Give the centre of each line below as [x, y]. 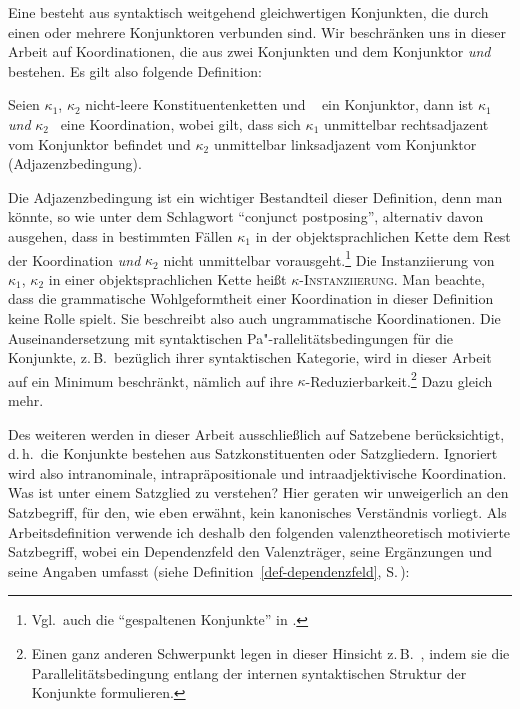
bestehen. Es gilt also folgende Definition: [135, 70]
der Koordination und [74, 259]
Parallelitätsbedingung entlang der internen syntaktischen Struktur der [249, 672]
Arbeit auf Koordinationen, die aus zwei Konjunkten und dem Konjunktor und [249, 51]
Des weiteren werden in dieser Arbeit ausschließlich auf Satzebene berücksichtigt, [256, 433]
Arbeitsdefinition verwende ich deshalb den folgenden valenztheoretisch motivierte [259, 531]
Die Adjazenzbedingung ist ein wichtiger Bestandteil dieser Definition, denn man [255, 196]
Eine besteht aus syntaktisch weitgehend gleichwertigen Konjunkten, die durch [248, 12]
